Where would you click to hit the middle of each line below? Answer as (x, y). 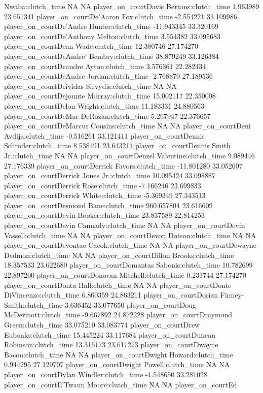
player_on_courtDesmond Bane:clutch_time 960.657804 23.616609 (108, 205)
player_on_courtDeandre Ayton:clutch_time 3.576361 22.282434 (105, 66)
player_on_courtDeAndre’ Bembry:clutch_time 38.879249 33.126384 (111, 56)
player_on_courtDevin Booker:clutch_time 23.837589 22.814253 (105, 215)
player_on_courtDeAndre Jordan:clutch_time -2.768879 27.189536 (108, 76)
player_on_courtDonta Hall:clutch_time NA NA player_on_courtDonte (118, 285)
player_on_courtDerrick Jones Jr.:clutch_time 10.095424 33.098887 (110, 175)
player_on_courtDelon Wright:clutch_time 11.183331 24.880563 (104, 105)
